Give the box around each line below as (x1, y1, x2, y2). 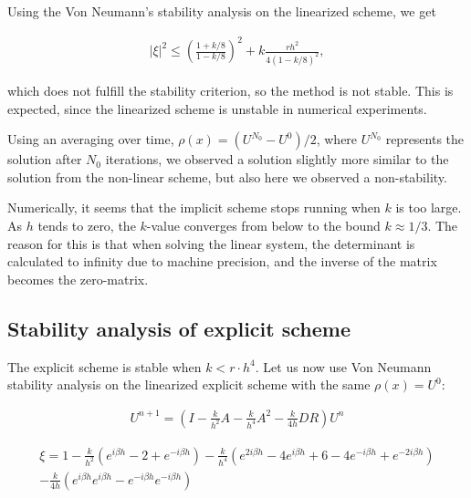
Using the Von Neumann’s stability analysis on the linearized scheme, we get (7, 2, 436, 20)
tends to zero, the (37, 215, 136, 234)
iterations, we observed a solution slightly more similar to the (105, 150, 449, 169)
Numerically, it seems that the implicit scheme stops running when (7, 198, 381, 217)
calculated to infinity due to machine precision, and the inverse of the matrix (7, 252, 437, 271)
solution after (7, 150, 82, 169)
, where (316, 130, 358, 149)
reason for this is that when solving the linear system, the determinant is (7, 233, 415, 253)
